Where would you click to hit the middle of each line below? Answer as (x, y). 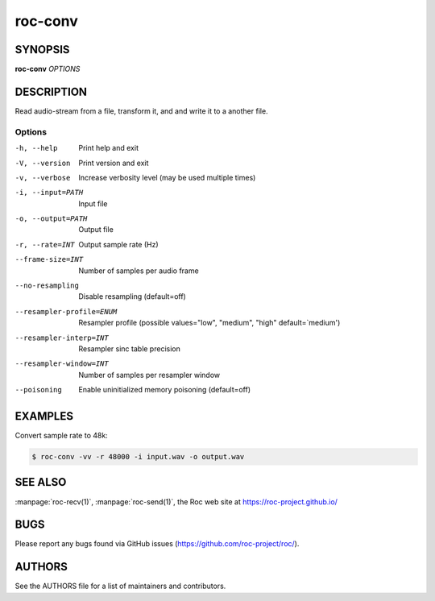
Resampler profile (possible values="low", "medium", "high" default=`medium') (209, 323)
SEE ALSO (41, 482)
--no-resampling (47, 286)
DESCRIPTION (51, 91)
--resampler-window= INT (62, 364)
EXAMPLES (44, 416)
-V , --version (43, 163)
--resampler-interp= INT (62, 338)
